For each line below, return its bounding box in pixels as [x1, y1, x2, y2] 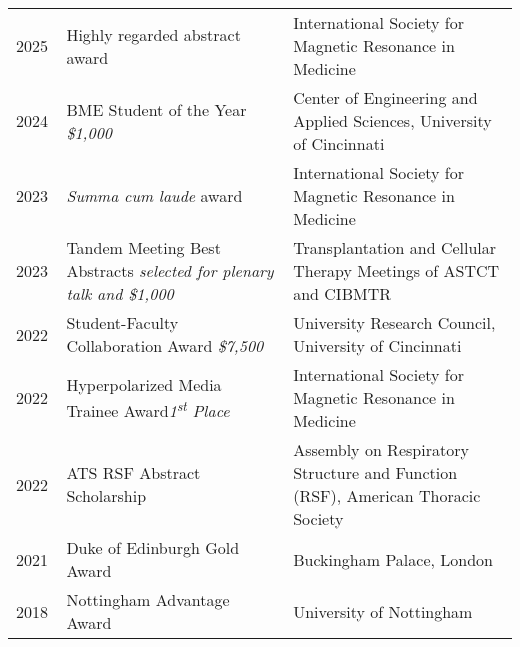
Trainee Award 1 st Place [66, 395, 230, 423]
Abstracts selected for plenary [66, 259, 274, 282]
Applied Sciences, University [293, 109, 492, 132]
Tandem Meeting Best [66, 236, 221, 259]
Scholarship [66, 484, 147, 507]
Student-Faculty [66, 311, 179, 334]
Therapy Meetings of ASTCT [293, 259, 500, 282]
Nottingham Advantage [66, 588, 230, 611]
